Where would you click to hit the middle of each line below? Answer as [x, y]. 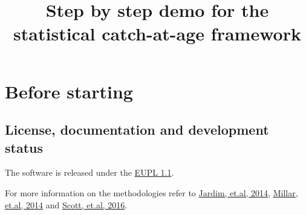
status [24, 147]
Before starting [69, 91]
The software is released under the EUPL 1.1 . [90, 172]
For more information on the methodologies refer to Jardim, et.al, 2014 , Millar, [151, 192]
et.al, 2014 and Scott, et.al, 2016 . [66, 204]
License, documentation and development [137, 130]
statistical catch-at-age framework [157, 34]
